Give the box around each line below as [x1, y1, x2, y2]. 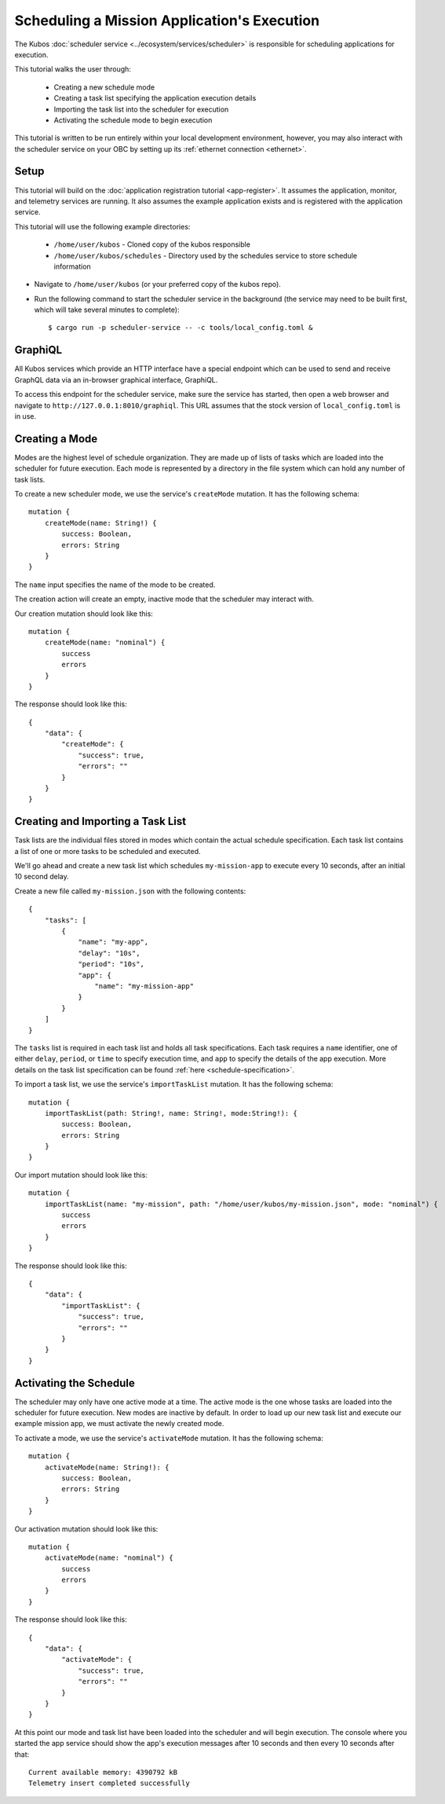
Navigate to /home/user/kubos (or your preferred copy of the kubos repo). [34, 280, 282, 289]
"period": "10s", [78, 959, 145, 969]
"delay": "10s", [78, 948, 140, 958]
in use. [14, 411, 37, 420]
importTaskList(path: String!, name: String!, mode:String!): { [44, 1109, 297, 1117]
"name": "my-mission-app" [94, 982, 195, 990]
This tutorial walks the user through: [14, 64, 131, 74]
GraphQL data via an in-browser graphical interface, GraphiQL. [14, 375, 218, 384]
